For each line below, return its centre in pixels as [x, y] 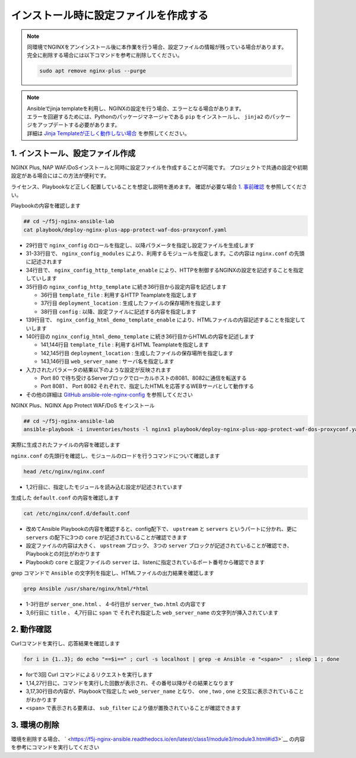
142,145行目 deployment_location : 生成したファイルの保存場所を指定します [137, 353]
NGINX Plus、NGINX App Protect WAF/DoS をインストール [83, 406]
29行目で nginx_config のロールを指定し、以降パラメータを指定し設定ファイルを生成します [140, 245]
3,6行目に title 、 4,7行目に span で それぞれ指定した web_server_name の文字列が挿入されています [152, 612]
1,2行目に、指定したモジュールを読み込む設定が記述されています [104, 487]
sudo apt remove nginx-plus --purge [93, 71]
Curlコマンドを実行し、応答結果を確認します [66, 644]
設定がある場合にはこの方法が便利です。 [60, 176]
